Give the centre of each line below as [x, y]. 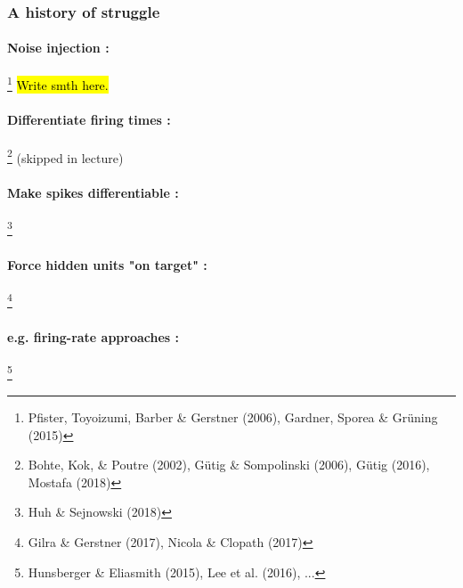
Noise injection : [58, 48]
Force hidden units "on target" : [107, 264]
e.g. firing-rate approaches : [93, 336]
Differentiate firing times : [89, 120]
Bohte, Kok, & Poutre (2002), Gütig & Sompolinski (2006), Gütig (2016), [229, 465]
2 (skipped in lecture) [65, 156]
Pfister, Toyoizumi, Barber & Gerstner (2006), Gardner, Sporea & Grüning [233, 417]
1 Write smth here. [58, 84]
